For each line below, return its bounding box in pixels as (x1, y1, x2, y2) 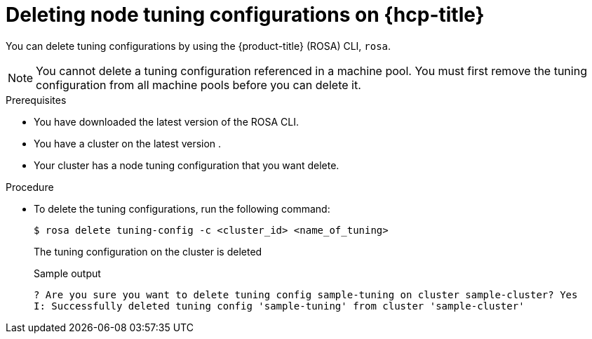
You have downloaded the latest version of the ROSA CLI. (34, 115, 299, 128)
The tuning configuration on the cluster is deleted (34, 245, 262, 258)
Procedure (6, 180, 54, 193)
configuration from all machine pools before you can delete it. (36, 77, 361, 92)
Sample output (34, 267, 101, 279)
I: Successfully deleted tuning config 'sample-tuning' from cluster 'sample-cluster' (34, 300, 525, 312)
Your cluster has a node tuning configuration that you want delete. (34, 159, 339, 171)
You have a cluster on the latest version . (34, 137, 222, 149)
